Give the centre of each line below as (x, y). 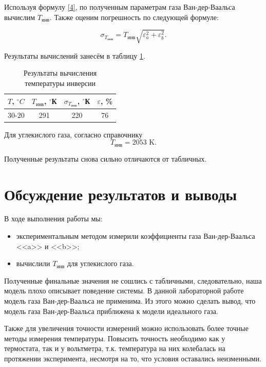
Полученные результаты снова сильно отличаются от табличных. (106, 158)
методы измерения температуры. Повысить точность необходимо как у (115, 338)
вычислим (20, 17)
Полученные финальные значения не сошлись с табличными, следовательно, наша (133, 280)
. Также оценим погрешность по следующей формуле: (134, 17)
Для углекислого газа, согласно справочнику (73, 134)
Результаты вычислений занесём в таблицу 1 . (75, 55)
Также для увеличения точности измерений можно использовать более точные (126, 328)
